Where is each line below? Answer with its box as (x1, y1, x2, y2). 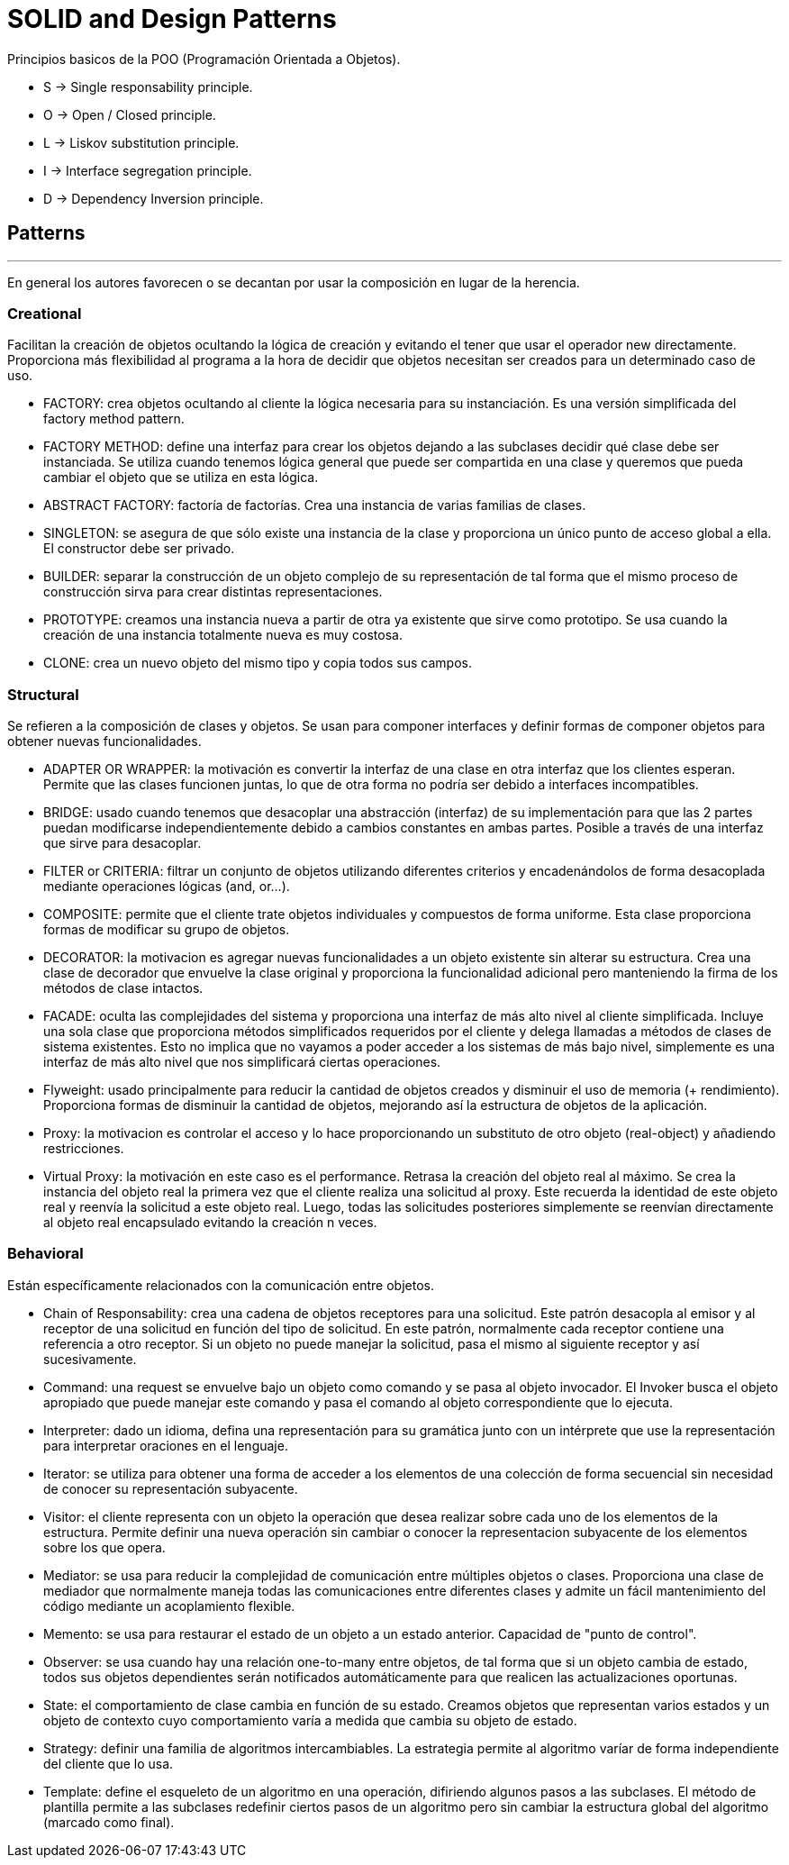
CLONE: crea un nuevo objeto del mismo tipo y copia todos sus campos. (43, 655, 472, 671)
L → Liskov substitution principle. (43, 134, 240, 150)
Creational (7, 304, 82, 323)
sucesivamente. (43, 1351, 137, 1367)
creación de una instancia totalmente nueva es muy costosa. (43, 627, 403, 643)
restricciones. (43, 1141, 124, 1157)
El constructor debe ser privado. (43, 541, 235, 557)
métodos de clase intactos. (43, 980, 204, 996)
